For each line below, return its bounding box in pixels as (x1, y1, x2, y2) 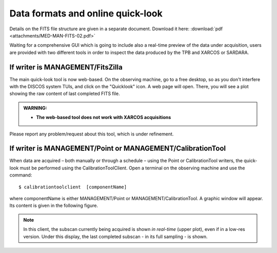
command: (9, 172, 32, 178)
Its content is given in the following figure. (9, 203, 98, 209)
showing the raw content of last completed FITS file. (9, 90, 120, 97)
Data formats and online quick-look (9, 8, 163, 19)
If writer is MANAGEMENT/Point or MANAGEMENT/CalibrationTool (9, 144, 226, 153)
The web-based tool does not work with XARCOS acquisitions (36, 114, 171, 121)
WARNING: (23, 105, 47, 111)
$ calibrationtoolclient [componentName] (18, 184, 127, 190)
